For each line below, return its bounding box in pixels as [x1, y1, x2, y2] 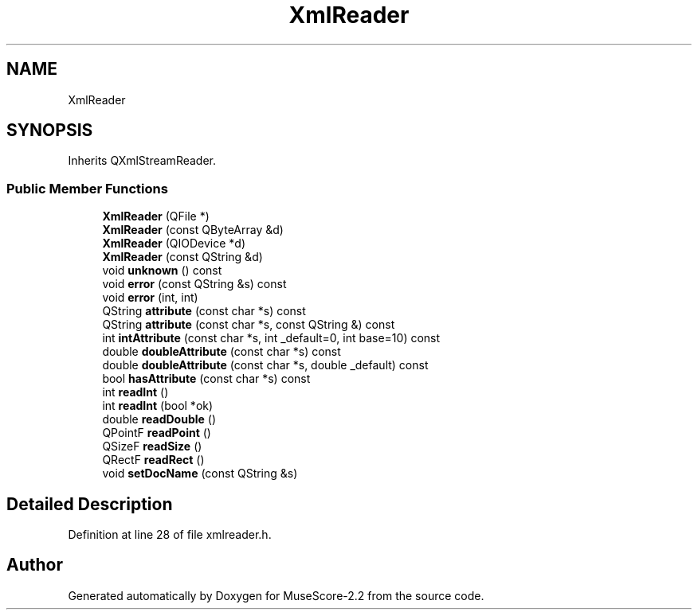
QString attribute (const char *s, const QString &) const [102, 318, 395, 332]
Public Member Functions [6, 180, 168, 197]
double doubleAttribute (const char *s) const [102, 345, 341, 359]
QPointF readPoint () [102, 426, 211, 440]
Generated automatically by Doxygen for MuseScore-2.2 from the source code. [68, 588, 484, 602]
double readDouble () [102, 412, 217, 427]
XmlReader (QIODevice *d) [102, 236, 246, 251]
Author [6, 555, 63, 575]
